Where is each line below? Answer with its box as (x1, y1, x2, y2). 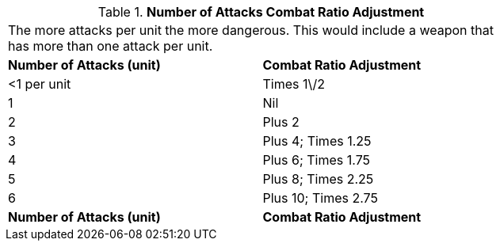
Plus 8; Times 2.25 (262, 171, 374, 187)
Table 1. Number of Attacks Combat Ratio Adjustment (97, 4, 425, 20)
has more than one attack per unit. (8, 38, 213, 54)
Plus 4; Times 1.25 (262, 133, 372, 149)
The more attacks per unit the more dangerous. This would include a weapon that (8, 22, 494, 38)
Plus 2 (262, 114, 300, 130)
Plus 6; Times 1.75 (262, 152, 371, 168)
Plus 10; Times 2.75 (262, 190, 378, 206)
